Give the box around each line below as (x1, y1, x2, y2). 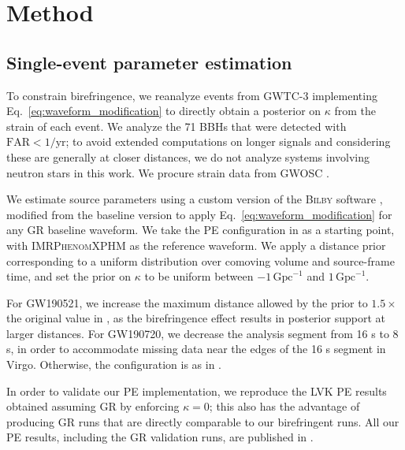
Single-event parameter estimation (6, 50, 292, 74)
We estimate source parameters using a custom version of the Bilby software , (6, 191, 383, 207)
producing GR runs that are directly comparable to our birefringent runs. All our (6, 413, 399, 430)
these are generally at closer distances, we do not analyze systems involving (6, 148, 370, 165)
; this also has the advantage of (209, 398, 360, 415)
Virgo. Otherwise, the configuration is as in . (6, 356, 221, 373)
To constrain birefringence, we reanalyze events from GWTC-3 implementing (6, 87, 377, 103)
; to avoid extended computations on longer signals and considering (65, 133, 391, 150)
